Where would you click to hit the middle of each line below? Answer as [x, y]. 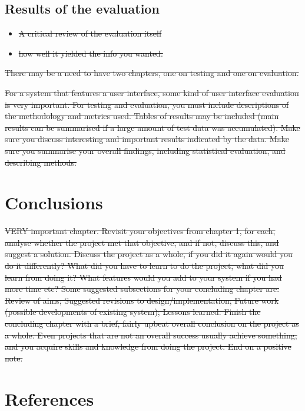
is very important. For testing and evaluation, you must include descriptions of [147, 104]
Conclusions [54, 203]
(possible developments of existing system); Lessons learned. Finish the [133, 312]
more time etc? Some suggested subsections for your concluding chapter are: [142, 289]
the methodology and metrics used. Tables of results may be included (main [142, 116]
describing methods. [41, 162]
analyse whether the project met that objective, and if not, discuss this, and [142, 242]
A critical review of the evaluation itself [90, 33]
